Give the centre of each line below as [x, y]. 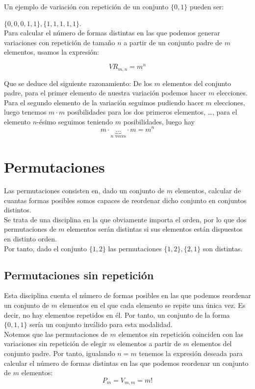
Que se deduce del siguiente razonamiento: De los [78, 83]
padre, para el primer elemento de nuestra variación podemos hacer [105, 93]
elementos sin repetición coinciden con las [181, 334]
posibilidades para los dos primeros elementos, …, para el [152, 112]
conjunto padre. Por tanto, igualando [60, 353]
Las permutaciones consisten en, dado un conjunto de [84, 191]
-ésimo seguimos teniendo [75, 121]
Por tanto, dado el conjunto [46, 248]
